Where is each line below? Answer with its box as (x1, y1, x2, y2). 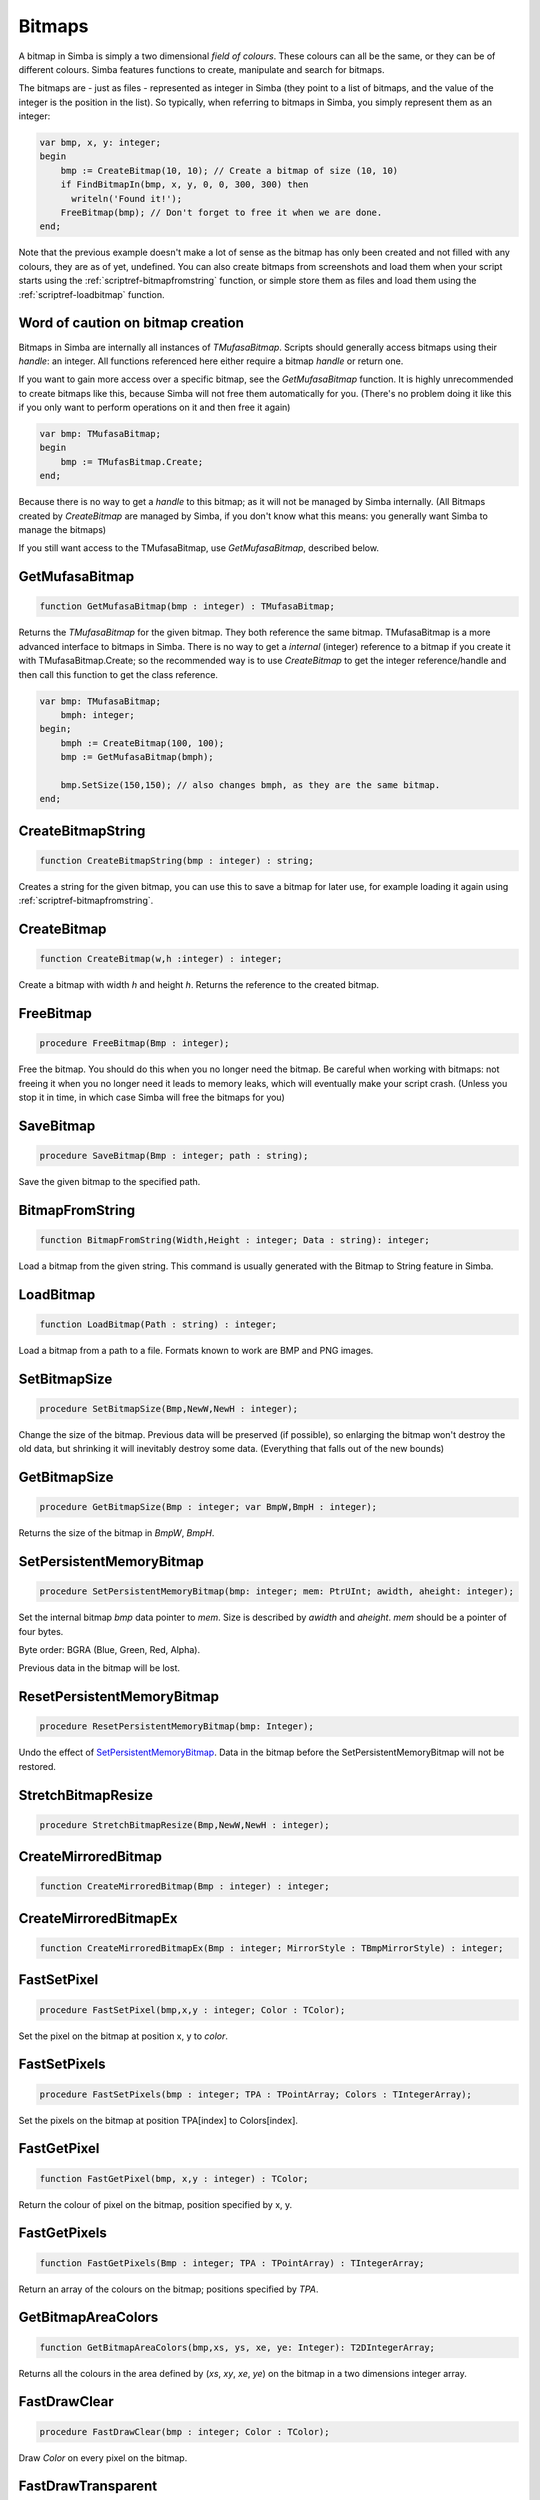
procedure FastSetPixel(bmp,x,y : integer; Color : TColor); (39, 2004, 346, 2015)
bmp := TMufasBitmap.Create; (60, 456, 204, 467)
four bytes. (18, 1625, 64, 1637)
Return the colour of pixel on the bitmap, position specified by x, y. (18, 2198, 293, 2210)
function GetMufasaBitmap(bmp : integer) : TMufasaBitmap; (39, 601, 335, 612)
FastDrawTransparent (18, 2478, 158, 2495)
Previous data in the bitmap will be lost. (18, 1662, 180, 1674)
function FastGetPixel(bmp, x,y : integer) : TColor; (39, 2173, 309, 2184)
